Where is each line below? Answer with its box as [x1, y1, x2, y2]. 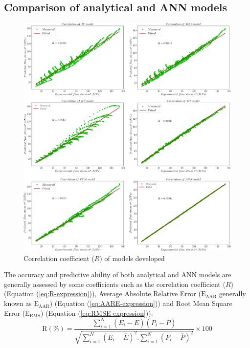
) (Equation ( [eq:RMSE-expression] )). [41, 307, 153, 318]
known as [4, 298, 32, 308]
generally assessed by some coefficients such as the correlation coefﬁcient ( [4, 279, 226, 289]
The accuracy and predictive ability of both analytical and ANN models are [4, 269, 231, 280]
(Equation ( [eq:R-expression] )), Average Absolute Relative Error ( [4, 288, 201, 299]
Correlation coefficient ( [23, 253, 94, 263]
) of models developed [99, 253, 165, 263]
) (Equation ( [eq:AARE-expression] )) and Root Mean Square [49, 298, 232, 308]
